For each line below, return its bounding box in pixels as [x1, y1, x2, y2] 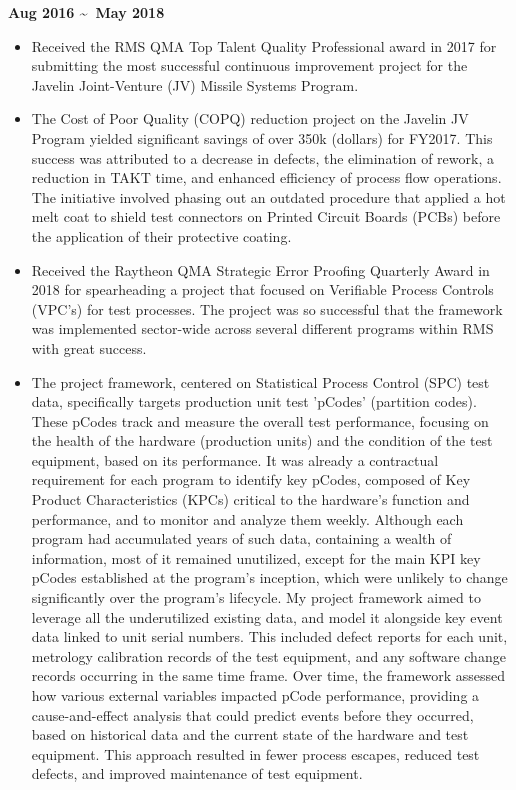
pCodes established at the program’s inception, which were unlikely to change [31, 567, 508, 588]
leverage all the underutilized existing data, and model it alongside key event [31, 606, 503, 627]
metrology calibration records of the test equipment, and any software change [31, 645, 506, 666]
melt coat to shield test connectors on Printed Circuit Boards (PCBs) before [31, 206, 501, 227]
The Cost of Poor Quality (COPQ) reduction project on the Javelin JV [31, 108, 469, 129]
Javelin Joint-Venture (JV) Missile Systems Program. [31, 74, 359, 95]
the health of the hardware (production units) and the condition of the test [31, 430, 493, 451]
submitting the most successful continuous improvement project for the [31, 55, 468, 76]
